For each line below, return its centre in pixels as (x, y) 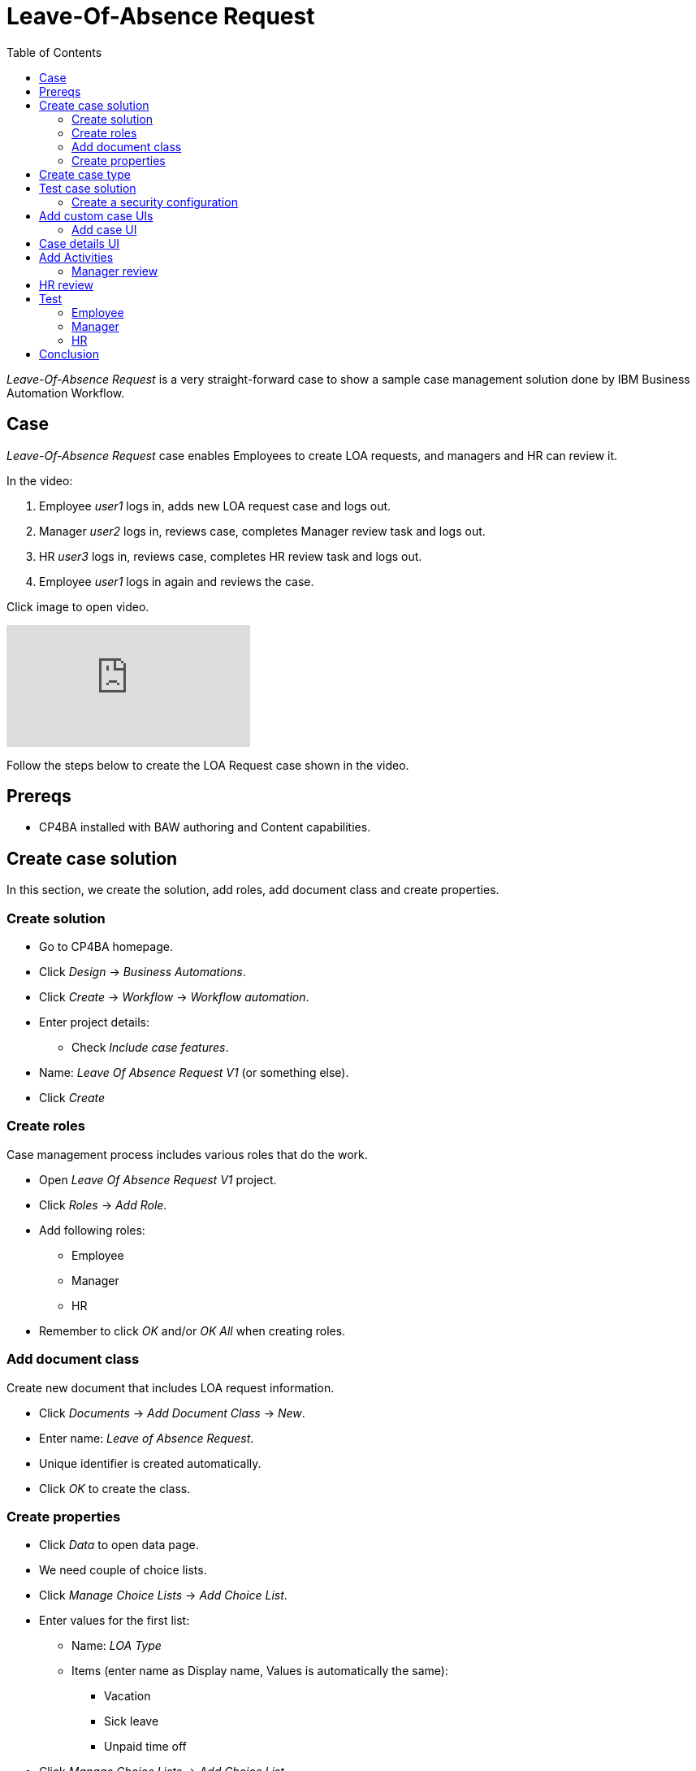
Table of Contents (54, 52)
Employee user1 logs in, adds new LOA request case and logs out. (215, 506)
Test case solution (88, 188)
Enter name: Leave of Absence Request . (147, 1438)
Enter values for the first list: (115, 1621)
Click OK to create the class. (115, 1488)
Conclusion (69, 354)
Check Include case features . (150, 1048)
